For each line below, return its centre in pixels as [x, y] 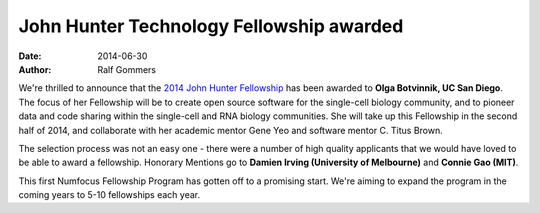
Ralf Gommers [127, 69]
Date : [30, 56]
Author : [35, 69]
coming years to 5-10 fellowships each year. [109, 195]
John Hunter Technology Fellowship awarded [211, 26]
